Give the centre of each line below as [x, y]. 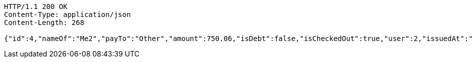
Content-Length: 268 [44, 22]
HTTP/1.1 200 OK [36, 6]
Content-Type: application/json [67, 14]
